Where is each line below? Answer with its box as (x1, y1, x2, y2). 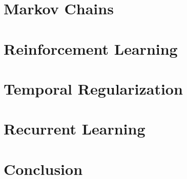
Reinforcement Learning (4, 38, 178, 59)
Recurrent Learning (4, 118, 146, 139)
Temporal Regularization (4, 78, 183, 99)
